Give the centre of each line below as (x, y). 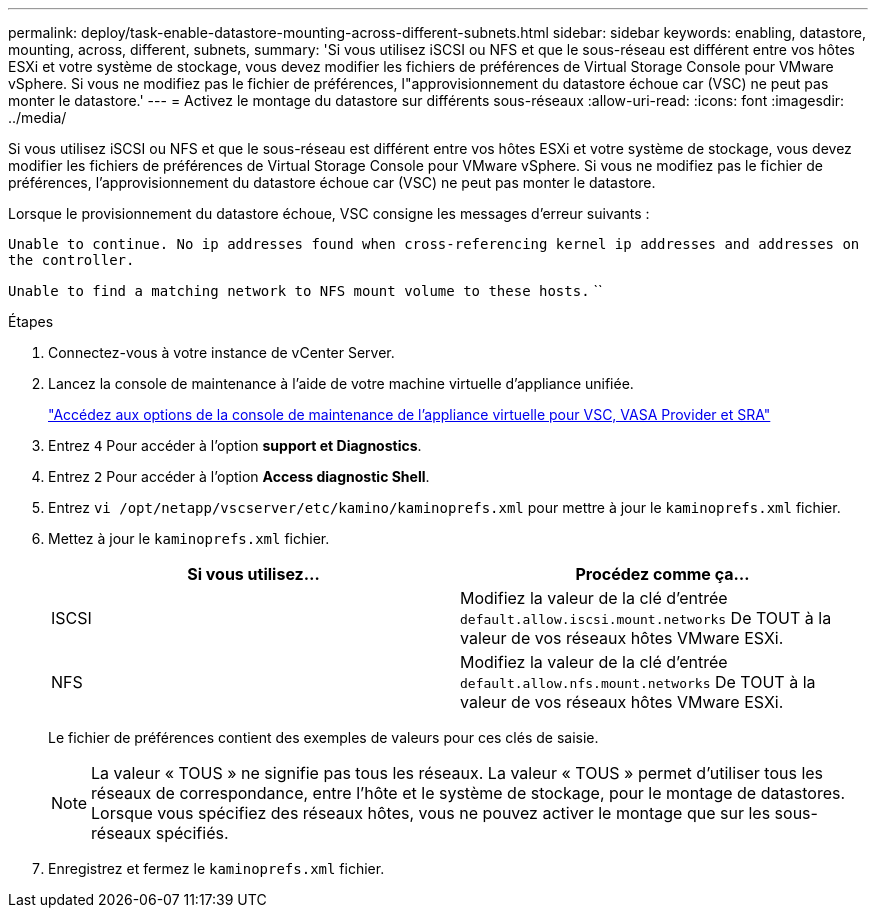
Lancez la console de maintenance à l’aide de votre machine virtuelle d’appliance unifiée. (341, 383)
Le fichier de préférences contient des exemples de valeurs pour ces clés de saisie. (323, 737)
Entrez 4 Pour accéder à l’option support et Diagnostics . (235, 445)
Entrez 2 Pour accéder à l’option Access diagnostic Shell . (239, 476)
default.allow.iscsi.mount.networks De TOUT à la (646, 618)
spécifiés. (192, 833)
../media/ (37, 117)
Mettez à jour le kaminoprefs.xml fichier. (189, 538)
